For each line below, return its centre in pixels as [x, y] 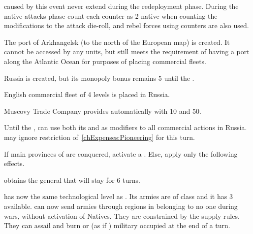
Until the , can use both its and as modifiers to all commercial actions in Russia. [126, 127]
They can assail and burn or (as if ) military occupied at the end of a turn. [117, 225]
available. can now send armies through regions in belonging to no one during [121, 206]
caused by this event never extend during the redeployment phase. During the [121, 6]
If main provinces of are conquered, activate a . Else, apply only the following [121, 153]
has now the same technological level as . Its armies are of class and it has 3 [118, 196]
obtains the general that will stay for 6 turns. [72, 180]
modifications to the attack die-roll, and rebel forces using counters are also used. [126, 25]
